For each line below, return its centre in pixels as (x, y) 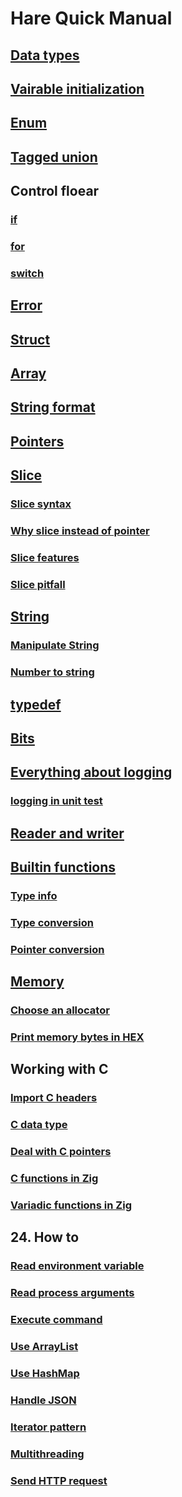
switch (27, 273)
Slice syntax (41, 504)
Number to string (52, 672)
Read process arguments (72, 1293)
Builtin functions (63, 867)
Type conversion (52, 922)
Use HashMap (45, 1374)
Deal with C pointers (61, 1152)
